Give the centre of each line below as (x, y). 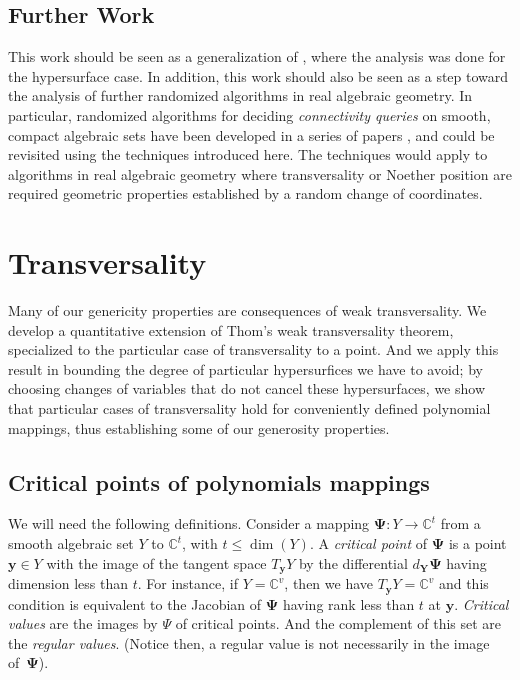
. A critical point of (368, 543)
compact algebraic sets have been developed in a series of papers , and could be (251, 134)
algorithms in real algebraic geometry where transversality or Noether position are (260, 173)
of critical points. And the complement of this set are (338, 623)
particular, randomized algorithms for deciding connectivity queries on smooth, (249, 114)
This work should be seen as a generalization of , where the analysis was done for (257, 56)
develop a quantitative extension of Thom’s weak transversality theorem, (231, 329)
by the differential (353, 562)
